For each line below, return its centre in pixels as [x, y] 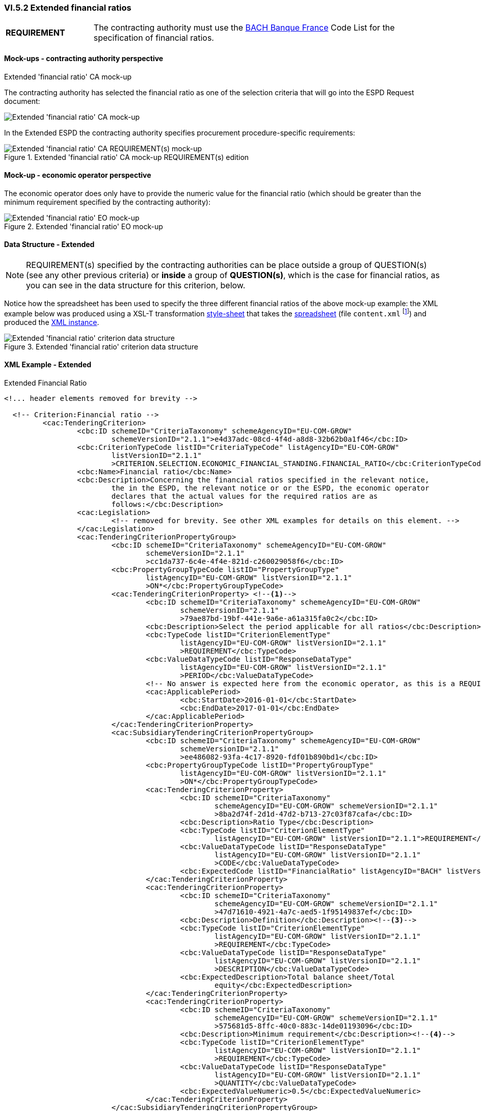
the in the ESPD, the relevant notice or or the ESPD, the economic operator [270, 488]
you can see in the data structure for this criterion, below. [136, 286]
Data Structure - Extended [49, 245]
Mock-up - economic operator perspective [78, 175]
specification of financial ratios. [154, 38]
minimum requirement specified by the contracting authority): [107, 202]
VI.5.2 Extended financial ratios [68, 8]
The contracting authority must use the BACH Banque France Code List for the [244, 28]
